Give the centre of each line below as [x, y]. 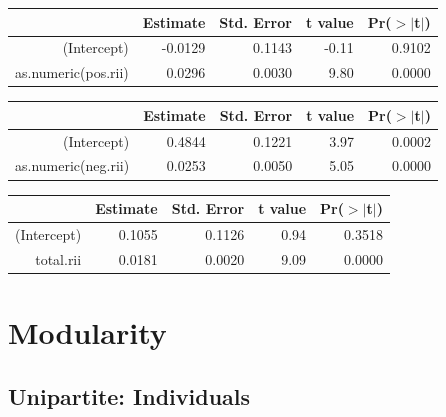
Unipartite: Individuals [129, 395]
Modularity [87, 332]
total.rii [58, 258]
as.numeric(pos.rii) [72, 72]
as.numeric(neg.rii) [72, 165]
